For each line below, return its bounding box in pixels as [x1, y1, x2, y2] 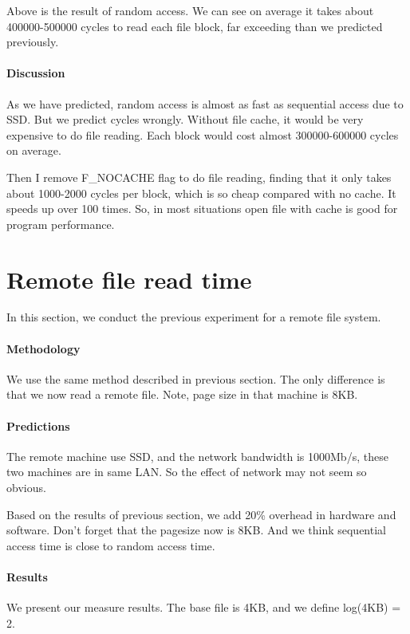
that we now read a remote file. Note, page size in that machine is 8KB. [6, 386, 358, 403]
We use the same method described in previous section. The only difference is [6, 370, 385, 387]
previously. [6, 33, 59, 50]
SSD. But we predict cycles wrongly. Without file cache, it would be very [6, 111, 364, 128]
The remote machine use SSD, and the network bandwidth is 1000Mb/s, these [6, 447, 388, 464]
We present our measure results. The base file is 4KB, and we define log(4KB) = [6, 599, 401, 616]
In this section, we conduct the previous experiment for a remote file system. [6, 309, 381, 325]
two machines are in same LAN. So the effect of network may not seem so [6, 463, 367, 480]
